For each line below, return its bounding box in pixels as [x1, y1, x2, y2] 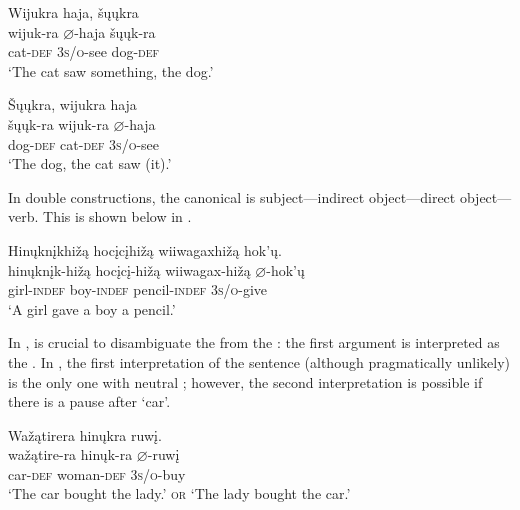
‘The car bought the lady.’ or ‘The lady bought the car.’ [8, 483, 351, 504]
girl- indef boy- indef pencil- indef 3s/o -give [8, 279, 268, 300]
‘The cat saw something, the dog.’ [8, 60, 214, 81]
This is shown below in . [43, 206, 192, 227]
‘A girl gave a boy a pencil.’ [8, 298, 176, 319]
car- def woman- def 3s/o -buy [8, 463, 186, 484]
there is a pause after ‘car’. [8, 391, 171, 412]
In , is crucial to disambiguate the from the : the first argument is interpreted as [8, 332, 500, 353]
